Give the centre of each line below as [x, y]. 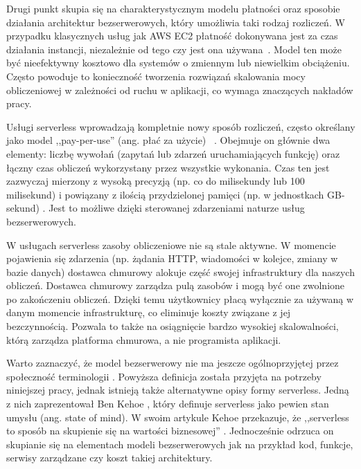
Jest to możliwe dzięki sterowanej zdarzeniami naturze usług [177, 208]
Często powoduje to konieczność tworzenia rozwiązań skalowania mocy [156, 76]
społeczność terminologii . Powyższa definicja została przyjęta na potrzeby [164, 376]
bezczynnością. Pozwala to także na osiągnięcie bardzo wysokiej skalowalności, [173, 326]
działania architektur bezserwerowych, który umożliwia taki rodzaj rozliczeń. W [176, 22]
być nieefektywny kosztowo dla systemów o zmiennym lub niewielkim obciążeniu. [178, 63]
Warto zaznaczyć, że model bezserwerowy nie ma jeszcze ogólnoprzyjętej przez [173, 363]
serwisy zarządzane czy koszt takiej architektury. [109, 458]
